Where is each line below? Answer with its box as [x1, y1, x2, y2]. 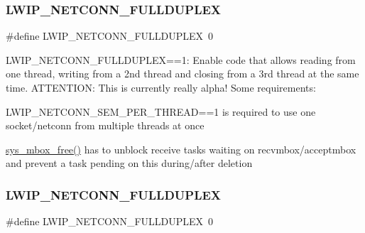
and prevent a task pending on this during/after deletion [6, 156, 253, 170]
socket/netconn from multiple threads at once [6, 118, 205, 133]
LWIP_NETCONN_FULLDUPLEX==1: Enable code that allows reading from [6, 52, 356, 67]
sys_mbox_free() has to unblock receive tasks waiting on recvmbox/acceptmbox [6, 141, 356, 156]
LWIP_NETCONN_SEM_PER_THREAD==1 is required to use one [6, 104, 316, 119]
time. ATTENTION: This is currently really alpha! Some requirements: [6, 80, 316, 94]
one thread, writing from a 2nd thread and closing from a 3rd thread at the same [6, 66, 359, 81]
